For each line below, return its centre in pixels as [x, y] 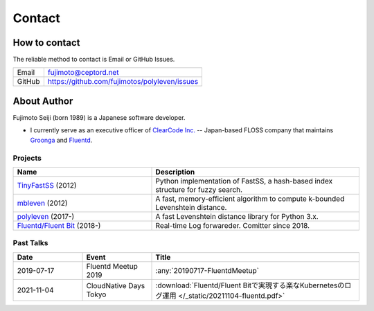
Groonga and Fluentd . [61, 140]
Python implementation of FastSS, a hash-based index [244, 181]
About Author [43, 101]
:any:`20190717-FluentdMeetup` [207, 270]
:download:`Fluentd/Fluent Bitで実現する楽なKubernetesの [250, 285]
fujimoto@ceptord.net [83, 73]
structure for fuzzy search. [199, 189]
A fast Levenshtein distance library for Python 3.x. [237, 216]
